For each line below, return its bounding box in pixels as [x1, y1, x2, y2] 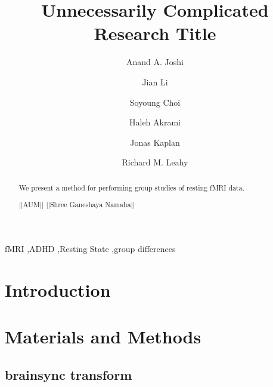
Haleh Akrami [129, 116, 181, 128]
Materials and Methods [5, 324, 201, 349]
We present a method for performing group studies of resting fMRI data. [18, 182, 244, 192]
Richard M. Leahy [122, 156, 188, 168]
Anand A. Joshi [126, 56, 184, 68]
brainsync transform [5, 365, 132, 383]
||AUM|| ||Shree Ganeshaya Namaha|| [18, 199, 135, 210]
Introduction [5, 277, 111, 302]
